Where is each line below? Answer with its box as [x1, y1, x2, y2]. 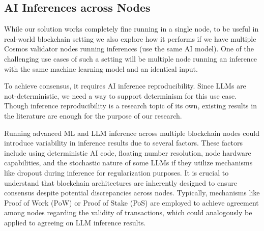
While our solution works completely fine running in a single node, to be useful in [4, 23, 259, 34]
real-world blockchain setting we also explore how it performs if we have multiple [4, 33, 256, 44]
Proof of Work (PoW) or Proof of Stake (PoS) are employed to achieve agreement [4, 197, 259, 208]
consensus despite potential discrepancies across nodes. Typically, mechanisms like [4, 187, 260, 198]
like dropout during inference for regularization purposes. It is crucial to [4, 167, 229, 178]
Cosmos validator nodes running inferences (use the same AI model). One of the [4, 43, 254, 54]
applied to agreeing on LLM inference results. [4, 217, 146, 227]
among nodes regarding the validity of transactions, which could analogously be [4, 207, 252, 218]
